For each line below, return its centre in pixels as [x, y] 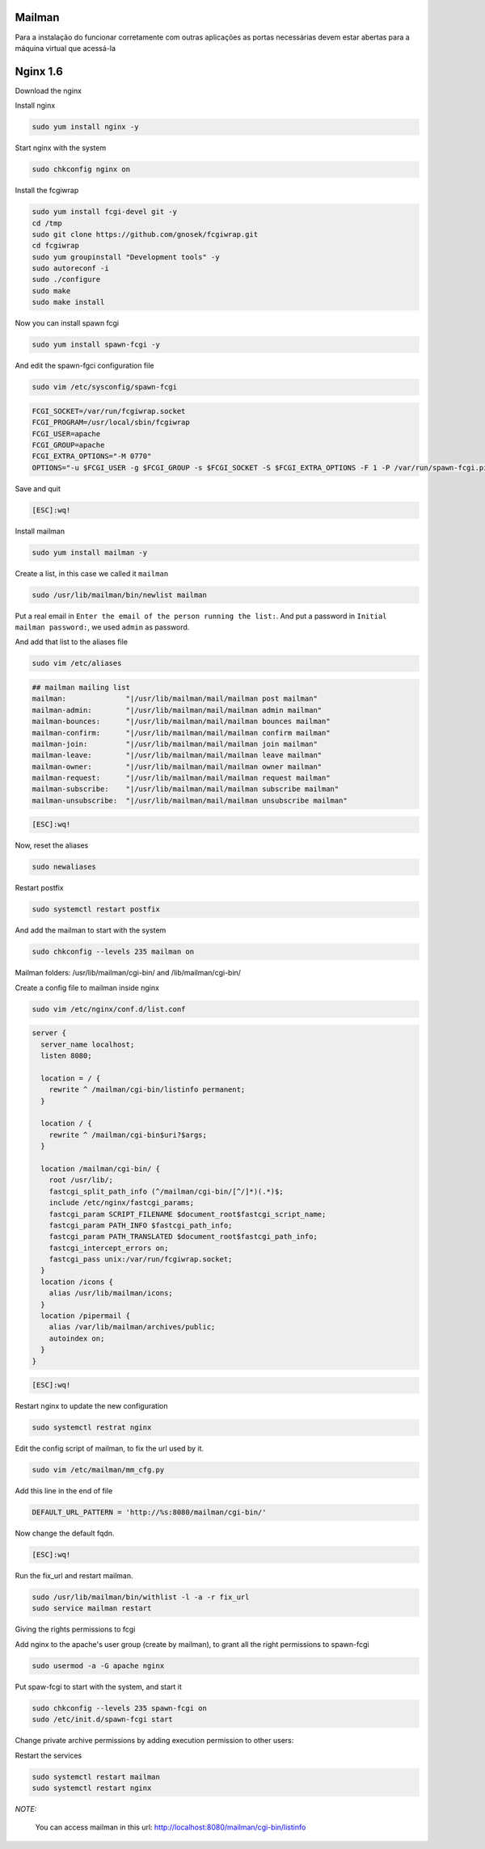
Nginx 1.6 [39, 72]
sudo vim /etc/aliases [77, 663]
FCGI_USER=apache [66, 434]
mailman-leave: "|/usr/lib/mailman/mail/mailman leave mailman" [177, 755]
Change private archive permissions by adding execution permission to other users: [154, 1741]
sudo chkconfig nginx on [81, 169]
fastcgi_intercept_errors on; [109, 1248]
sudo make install [68, 302]
